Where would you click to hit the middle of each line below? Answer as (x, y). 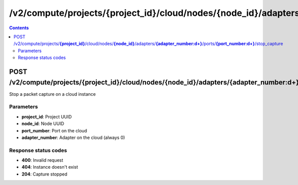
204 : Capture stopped (44, 174)
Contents (19, 28)
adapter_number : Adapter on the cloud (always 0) (73, 137)
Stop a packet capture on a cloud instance (53, 94)
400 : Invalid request (42, 160)
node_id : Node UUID (43, 123)
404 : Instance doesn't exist (50, 167)
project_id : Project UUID (47, 117)
